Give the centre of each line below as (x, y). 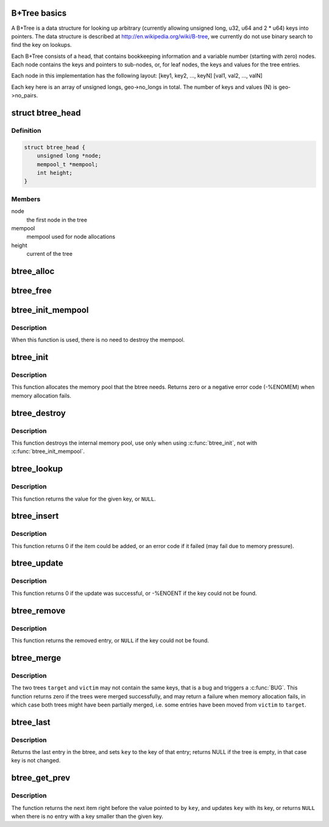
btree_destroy (39, 413)
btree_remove (38, 611)
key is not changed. (36, 761)
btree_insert (35, 516)
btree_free (31, 290)
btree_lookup (37, 469)
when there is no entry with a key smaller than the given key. (87, 816)
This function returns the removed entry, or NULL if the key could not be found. (110, 640)
